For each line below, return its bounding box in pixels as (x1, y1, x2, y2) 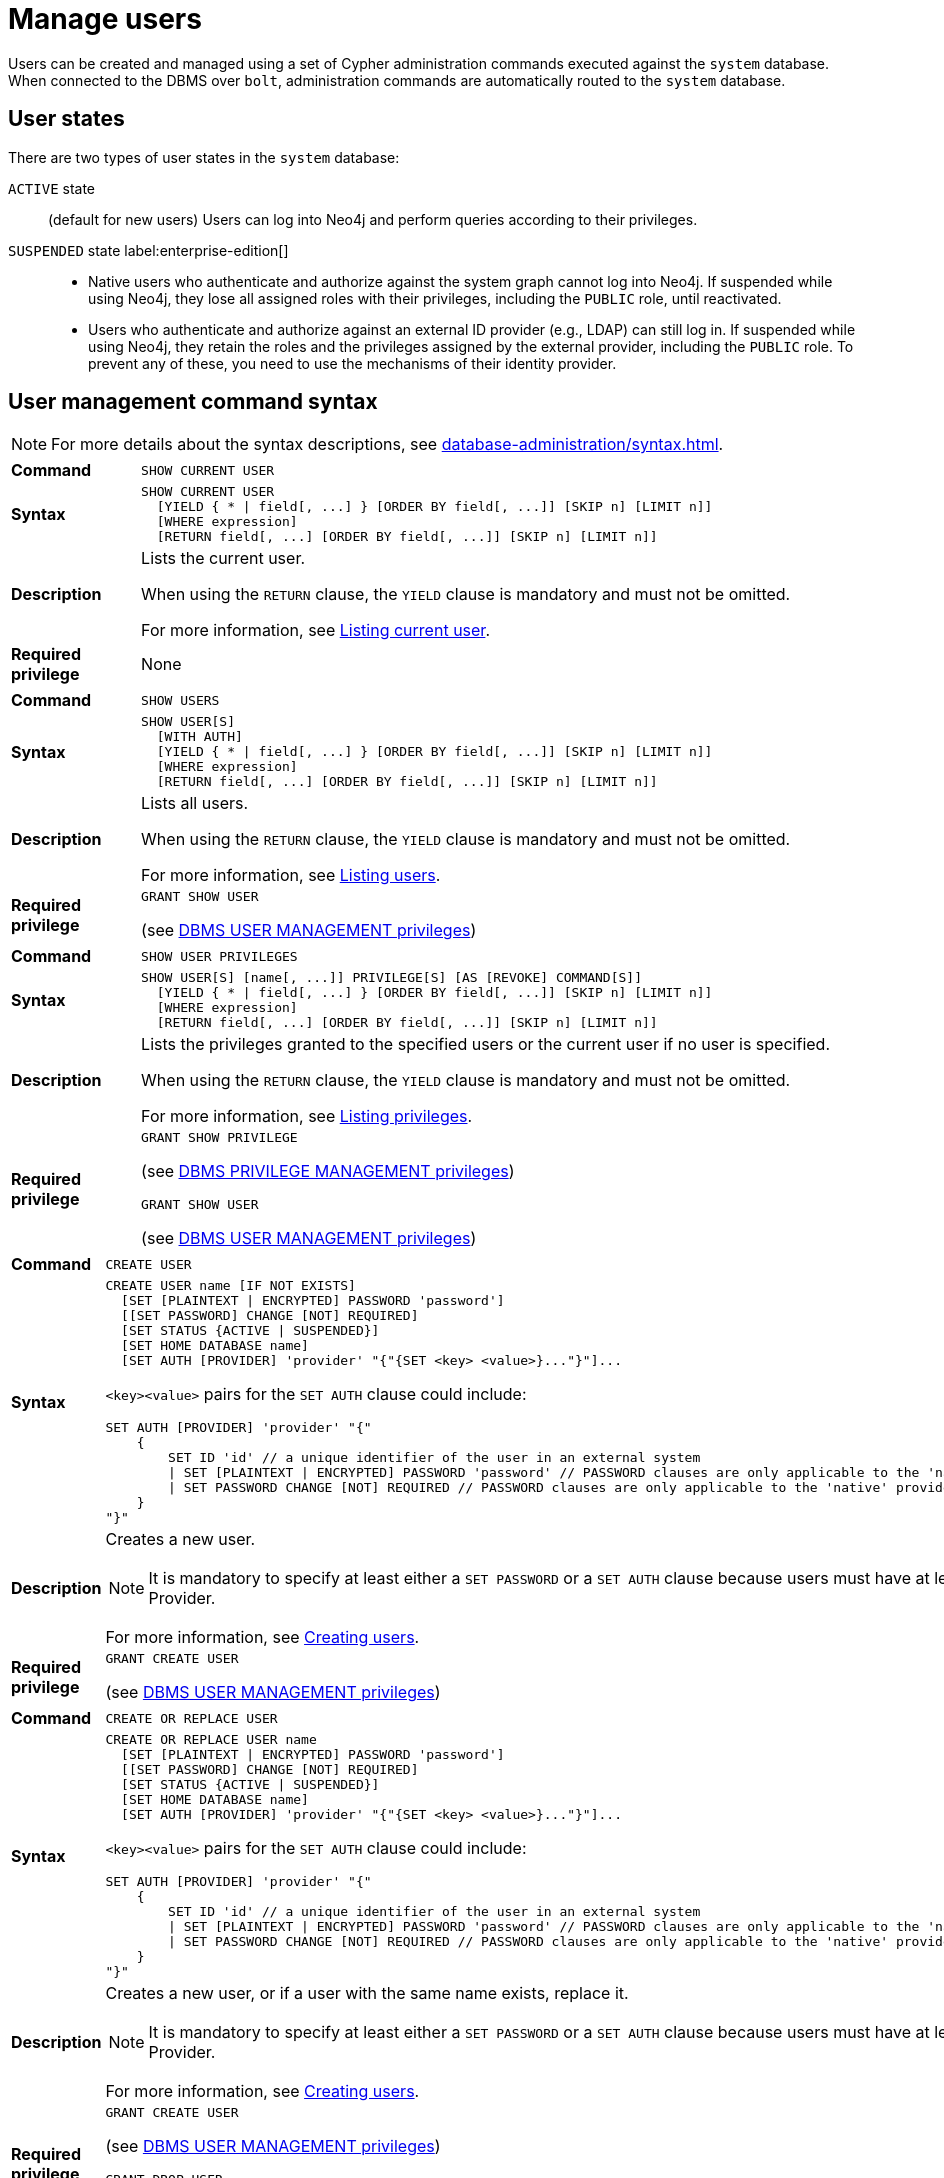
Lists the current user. (141, 548, 306, 569)
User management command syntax (8, 389, 378, 415)
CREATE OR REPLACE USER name (105, 1732, 317, 1748)
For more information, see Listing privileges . (141, 1106, 473, 1127)
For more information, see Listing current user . (141, 620, 490, 641)
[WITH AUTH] (156, 729, 243, 745)
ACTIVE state (8, 179, 96, 197)
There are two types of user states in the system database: (8, 148, 400, 166)
